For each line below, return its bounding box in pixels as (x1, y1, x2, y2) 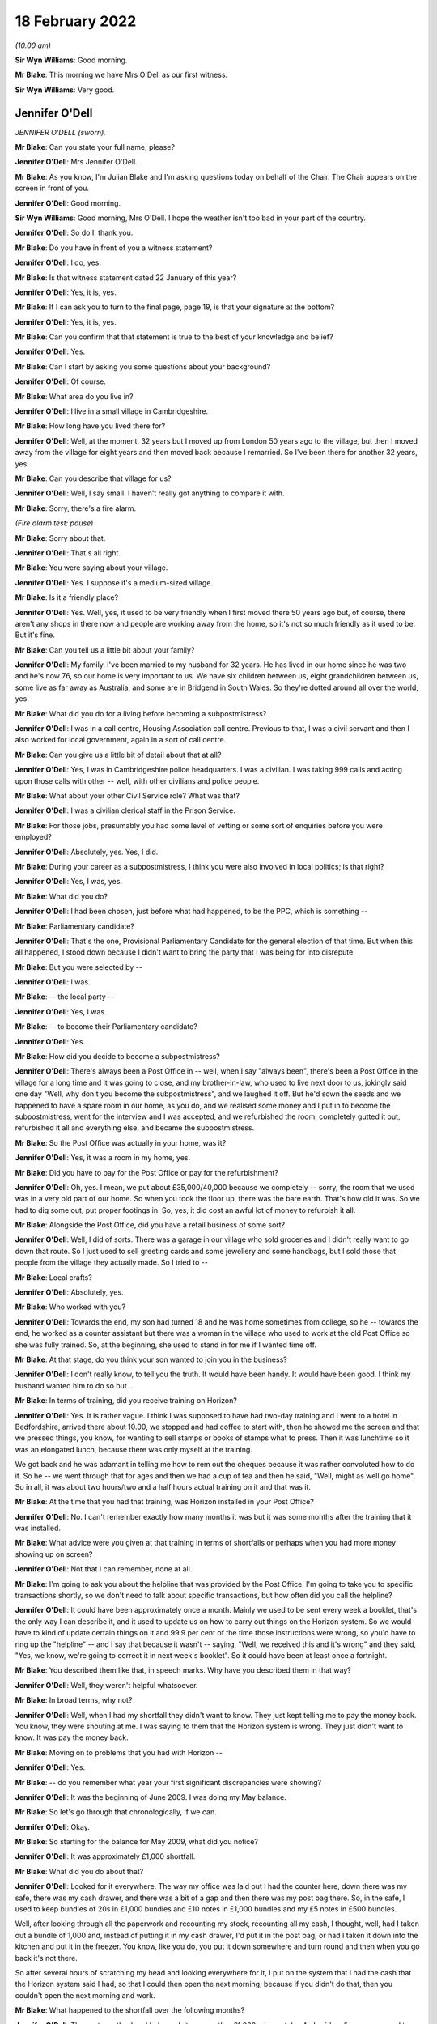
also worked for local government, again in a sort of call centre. (15, 735, 227, 745)
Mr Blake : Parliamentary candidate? (15, 921, 135, 931)
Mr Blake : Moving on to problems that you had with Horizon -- (15, 1747, 223, 1757)
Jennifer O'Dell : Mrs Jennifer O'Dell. (15, 157, 138, 167)
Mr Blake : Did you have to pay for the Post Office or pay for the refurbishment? (15, 1167, 278, 1177)
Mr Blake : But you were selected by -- (15, 962, 143, 972)
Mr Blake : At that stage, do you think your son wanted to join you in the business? (15, 1354, 287, 1364)
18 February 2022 (15, 12, 137, 30)
